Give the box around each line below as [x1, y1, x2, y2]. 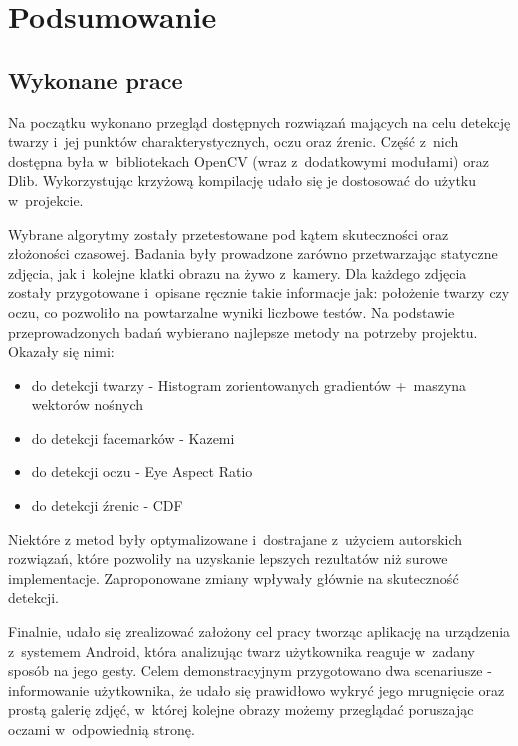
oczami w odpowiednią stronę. [8, 719, 195, 740]
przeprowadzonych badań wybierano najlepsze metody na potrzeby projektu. [8, 321, 478, 342]
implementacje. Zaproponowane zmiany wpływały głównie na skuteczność [8, 567, 459, 588]
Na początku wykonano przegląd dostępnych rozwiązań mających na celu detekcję [8, 111, 511, 132]
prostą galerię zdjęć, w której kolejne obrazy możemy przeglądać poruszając [8, 699, 474, 720]
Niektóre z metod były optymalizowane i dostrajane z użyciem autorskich [8, 528, 463, 549]
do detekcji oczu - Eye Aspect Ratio [31, 461, 253, 482]
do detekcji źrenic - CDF [31, 495, 183, 516]
